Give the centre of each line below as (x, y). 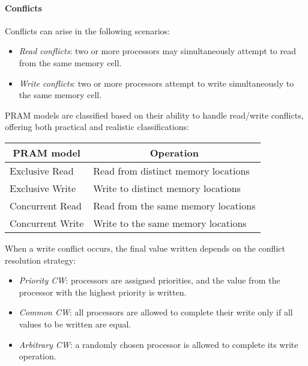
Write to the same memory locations (170, 223)
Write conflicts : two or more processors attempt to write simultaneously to (156, 83)
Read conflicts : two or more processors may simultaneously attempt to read (158, 51)
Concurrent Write (47, 223)
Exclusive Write (43, 188)
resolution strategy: (41, 260)
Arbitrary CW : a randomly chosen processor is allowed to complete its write (159, 344)
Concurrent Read (46, 205)
